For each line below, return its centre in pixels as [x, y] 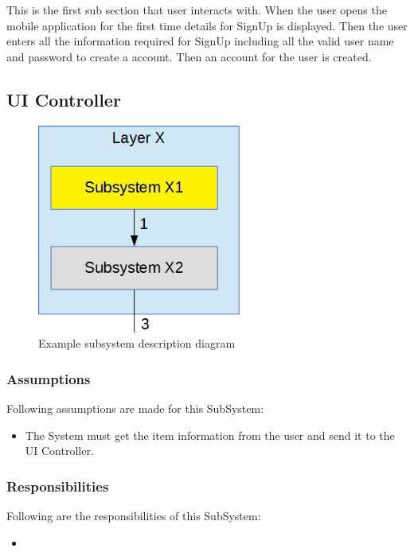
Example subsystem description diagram [137, 343]
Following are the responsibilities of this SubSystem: [134, 516]
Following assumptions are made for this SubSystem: [135, 408]
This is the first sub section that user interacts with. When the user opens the [197, 10]
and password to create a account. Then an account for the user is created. [189, 56]
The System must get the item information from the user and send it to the [210, 435]
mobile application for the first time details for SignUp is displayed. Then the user [207, 25]
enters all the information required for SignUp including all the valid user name [200, 41]
